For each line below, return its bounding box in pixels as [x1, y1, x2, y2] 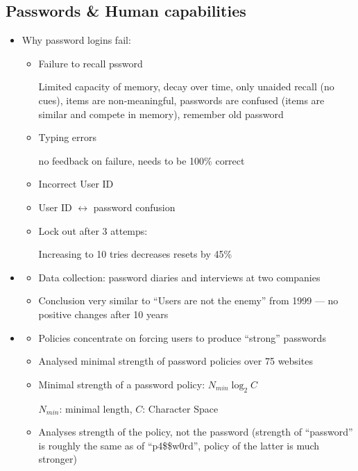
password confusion [93, 199, 176, 214]
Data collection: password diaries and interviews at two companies [38, 270, 321, 284]
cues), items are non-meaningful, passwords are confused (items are [38, 92, 325, 107]
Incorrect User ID [38, 176, 114, 191]
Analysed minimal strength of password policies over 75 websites [38, 354, 313, 368]
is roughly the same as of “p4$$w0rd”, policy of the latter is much [38, 438, 320, 452]
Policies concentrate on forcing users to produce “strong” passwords [38, 330, 326, 345]
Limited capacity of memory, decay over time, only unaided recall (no [38, 79, 334, 94]
